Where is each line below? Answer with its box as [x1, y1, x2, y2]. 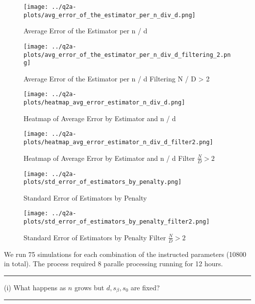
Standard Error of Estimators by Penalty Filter [24, 232, 166, 242]
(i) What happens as [4, 282, 66, 292]
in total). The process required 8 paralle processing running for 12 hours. [4, 258, 223, 269]
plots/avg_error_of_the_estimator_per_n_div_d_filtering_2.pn [24, 51, 231, 58]
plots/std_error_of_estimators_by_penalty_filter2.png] [24, 218, 210, 226]
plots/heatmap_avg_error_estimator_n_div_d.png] [24, 99, 185, 106]
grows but [74, 282, 104, 292]
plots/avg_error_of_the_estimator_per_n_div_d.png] [24, 11, 196, 19]
